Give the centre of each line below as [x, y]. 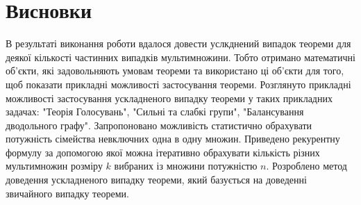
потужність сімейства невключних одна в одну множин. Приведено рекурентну [173, 139]
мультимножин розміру [54, 166]
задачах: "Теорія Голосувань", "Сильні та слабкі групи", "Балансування [155, 112]
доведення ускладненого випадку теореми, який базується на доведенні [156, 180]
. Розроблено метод [307, 166]
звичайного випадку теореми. [67, 193]
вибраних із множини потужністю [186, 166]
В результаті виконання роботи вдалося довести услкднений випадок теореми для [178, 43]
